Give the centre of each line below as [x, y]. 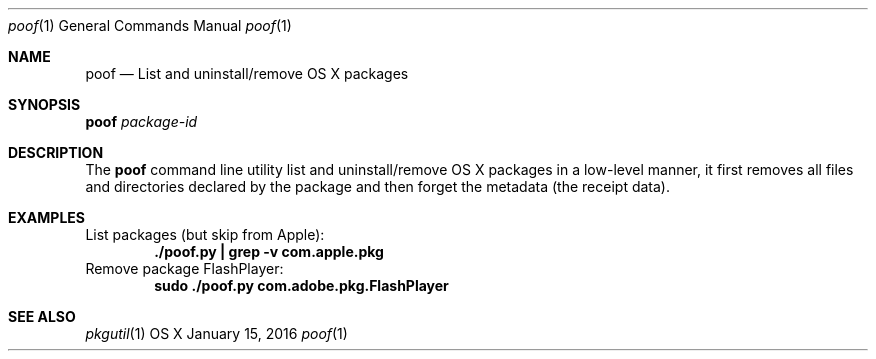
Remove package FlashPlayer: [184, 268]
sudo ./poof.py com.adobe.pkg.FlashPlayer [301, 285]
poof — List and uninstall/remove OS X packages [247, 73]
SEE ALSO [42, 316]
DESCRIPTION [56, 152]
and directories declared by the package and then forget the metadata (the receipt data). [377, 186]
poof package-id [141, 121]
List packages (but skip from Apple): [205, 234]
